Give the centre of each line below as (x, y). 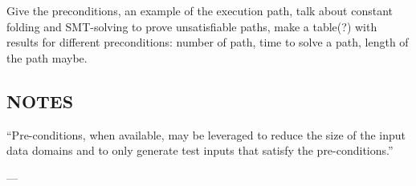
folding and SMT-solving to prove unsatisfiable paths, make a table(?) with (192, 26)
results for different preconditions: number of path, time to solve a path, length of (208, 42)
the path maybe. (47, 57)
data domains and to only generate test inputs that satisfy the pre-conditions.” (200, 150)
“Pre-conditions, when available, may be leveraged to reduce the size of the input (206, 134)
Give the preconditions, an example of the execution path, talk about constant (200, 10)
